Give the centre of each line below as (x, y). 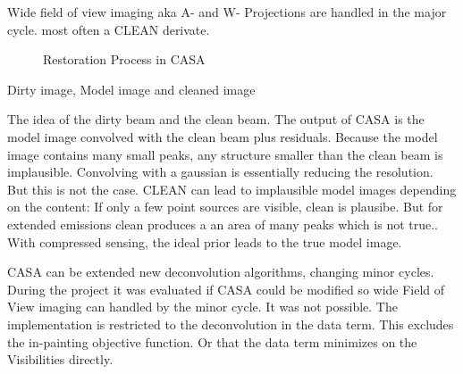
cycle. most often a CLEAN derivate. (109, 29)
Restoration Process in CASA (124, 59)
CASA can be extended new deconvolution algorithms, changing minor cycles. (221, 272)
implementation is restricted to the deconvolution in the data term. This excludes (231, 324)
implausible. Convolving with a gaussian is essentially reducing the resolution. (220, 172)
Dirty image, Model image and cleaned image (131, 89)
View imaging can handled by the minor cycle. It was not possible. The (202, 307)
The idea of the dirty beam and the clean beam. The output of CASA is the (216, 119)
